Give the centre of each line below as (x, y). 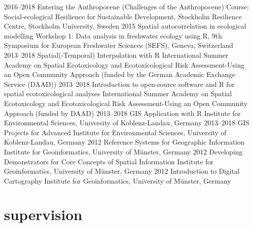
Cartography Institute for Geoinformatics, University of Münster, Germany (118, 180)
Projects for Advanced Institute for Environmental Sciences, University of (115, 132)
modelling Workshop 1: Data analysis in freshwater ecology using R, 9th (113, 35)
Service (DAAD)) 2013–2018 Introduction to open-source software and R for (119, 84)
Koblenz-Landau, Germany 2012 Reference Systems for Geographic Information (124, 142)
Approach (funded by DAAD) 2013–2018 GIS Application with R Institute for (123, 113)
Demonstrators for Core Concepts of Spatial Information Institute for (109, 161)
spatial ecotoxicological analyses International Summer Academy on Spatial (118, 94)
